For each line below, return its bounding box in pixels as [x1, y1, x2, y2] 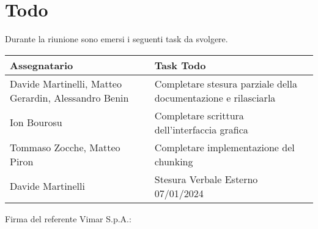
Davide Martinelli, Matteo [10, 76, 122, 91]
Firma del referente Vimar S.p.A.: [5, 212, 131, 225]
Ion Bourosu [10, 115, 62, 130]
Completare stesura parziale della [154, 76, 298, 91]
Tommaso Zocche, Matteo [10, 140, 120, 154]
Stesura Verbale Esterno [154, 171, 258, 186]
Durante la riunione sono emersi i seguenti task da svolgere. [5, 32, 228, 45]
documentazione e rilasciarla [154, 90, 276, 105]
